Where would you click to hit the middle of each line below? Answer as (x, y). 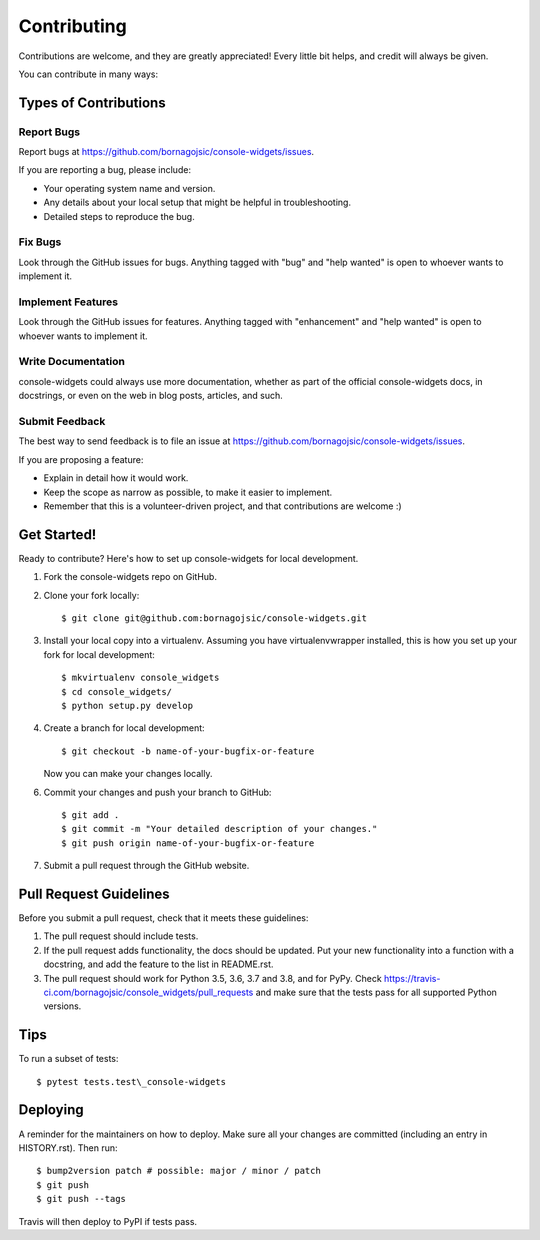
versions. (62, 1006)
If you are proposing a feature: (81, 459)
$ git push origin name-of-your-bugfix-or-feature (188, 843)
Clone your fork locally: (91, 595)
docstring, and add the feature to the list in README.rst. (158, 964)
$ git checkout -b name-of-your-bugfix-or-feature (188, 751)
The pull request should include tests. (121, 936)
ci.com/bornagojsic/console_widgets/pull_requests (148, 992)
